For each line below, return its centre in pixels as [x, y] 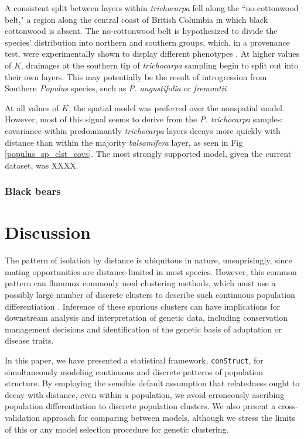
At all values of [32, 107]
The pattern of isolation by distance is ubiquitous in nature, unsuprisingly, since [148, 260]
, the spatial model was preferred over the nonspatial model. [177, 107]
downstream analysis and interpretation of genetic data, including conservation [146, 318]
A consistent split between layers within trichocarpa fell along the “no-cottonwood [152, 8]
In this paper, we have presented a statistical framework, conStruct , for [134, 360]
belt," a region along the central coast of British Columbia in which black [136, 19]
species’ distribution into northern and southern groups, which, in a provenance [147, 42]
